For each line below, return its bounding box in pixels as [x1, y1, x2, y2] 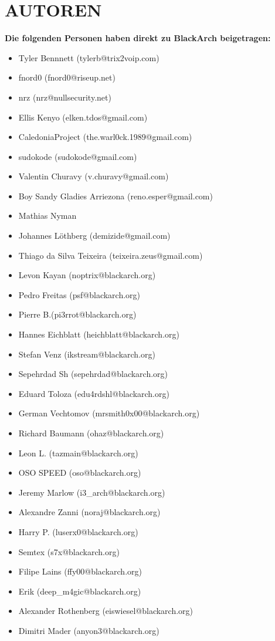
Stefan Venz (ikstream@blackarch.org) [18, 348, 155, 360]
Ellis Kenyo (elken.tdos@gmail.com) [18, 111, 148, 123]
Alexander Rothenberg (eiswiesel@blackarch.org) [18, 605, 193, 617]
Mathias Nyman [18, 209, 77, 222]
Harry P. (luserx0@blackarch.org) [18, 525, 138, 537]
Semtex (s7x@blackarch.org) [18, 545, 120, 557]
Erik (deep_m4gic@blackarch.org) [18, 585, 141, 597]
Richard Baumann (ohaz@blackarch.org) [18, 427, 164, 439]
